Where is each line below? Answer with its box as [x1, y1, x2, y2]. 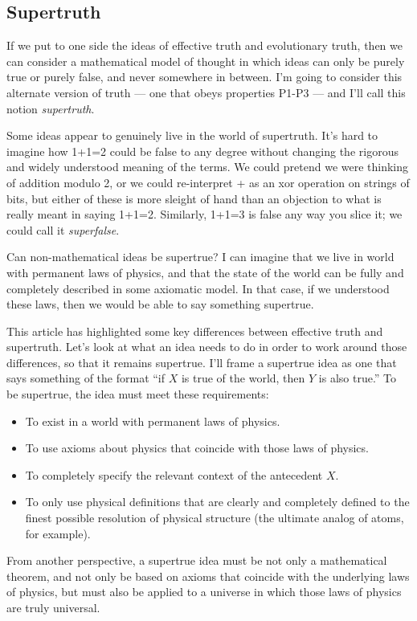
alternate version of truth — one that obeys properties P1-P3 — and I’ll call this [6, 84, 406, 100]
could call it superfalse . [6, 221, 120, 238]
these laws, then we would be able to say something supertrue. [6, 296, 314, 313]
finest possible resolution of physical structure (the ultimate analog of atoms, [25, 509, 404, 526]
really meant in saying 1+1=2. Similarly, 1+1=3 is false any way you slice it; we [6, 206, 403, 223]
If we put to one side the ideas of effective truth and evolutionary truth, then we [6, 37, 403, 54]
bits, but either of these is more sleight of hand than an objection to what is [6, 190, 382, 206]
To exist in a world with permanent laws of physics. [25, 412, 280, 429]
